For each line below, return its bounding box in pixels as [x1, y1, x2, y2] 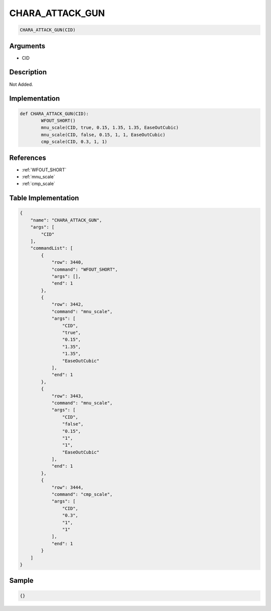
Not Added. [9, 81, 34, 87]
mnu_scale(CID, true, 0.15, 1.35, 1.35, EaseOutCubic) [41, 125, 179, 131]
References [9, 153, 46, 162]
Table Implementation [9, 194, 79, 202]
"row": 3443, [51, 393, 84, 399]
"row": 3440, [51, 259, 84, 265]
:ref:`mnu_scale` [22, 174, 55, 179]
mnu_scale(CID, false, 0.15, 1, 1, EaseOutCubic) [41, 132, 166, 138]
